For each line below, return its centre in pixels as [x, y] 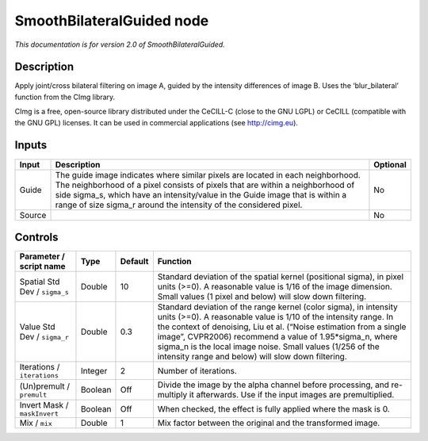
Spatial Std [40, 282]
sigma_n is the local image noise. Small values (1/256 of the [268, 347]
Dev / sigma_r [44, 337]
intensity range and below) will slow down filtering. [252, 357]
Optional [390, 164]
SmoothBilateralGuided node [112, 21]
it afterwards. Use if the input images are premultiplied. [292, 395]
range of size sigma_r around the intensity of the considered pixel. [179, 205]
